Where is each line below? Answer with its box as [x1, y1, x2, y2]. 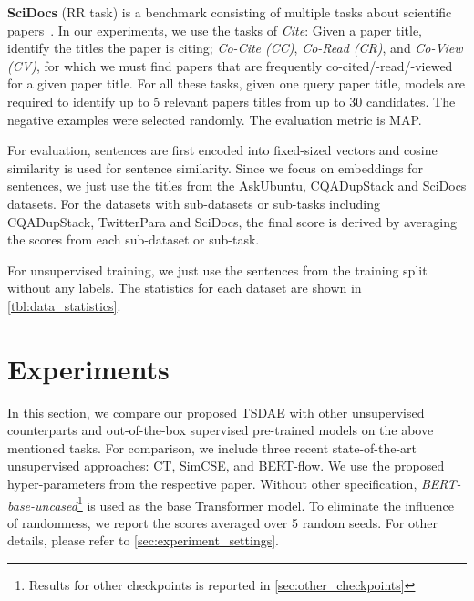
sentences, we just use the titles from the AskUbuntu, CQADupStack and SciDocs [7, 176, 467, 195]
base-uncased [7, 495, 77, 514]
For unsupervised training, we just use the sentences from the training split [7, 260, 428, 279]
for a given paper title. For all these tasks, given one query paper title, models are [7, 74, 466, 93]
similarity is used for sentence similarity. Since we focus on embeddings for [7, 158, 424, 177]
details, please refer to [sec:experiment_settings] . [7, 531, 280, 550]
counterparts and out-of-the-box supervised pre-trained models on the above [7, 420, 434, 440]
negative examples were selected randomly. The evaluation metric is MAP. [7, 109, 422, 129]
